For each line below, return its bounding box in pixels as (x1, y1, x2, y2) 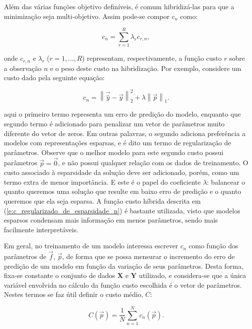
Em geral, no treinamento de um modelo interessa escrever (4, 241, 178, 251)
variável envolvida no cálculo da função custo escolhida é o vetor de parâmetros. (4, 279, 242, 290)
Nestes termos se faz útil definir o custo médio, (4, 289, 143, 299)
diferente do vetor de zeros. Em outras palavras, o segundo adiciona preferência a (4, 128, 246, 138)
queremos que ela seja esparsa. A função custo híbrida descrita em (4, 195, 201, 206)
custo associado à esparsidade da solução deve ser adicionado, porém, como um (4, 167, 239, 177)
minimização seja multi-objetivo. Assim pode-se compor (4, 11, 169, 21)
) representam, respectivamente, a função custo (82, 53, 222, 63)
